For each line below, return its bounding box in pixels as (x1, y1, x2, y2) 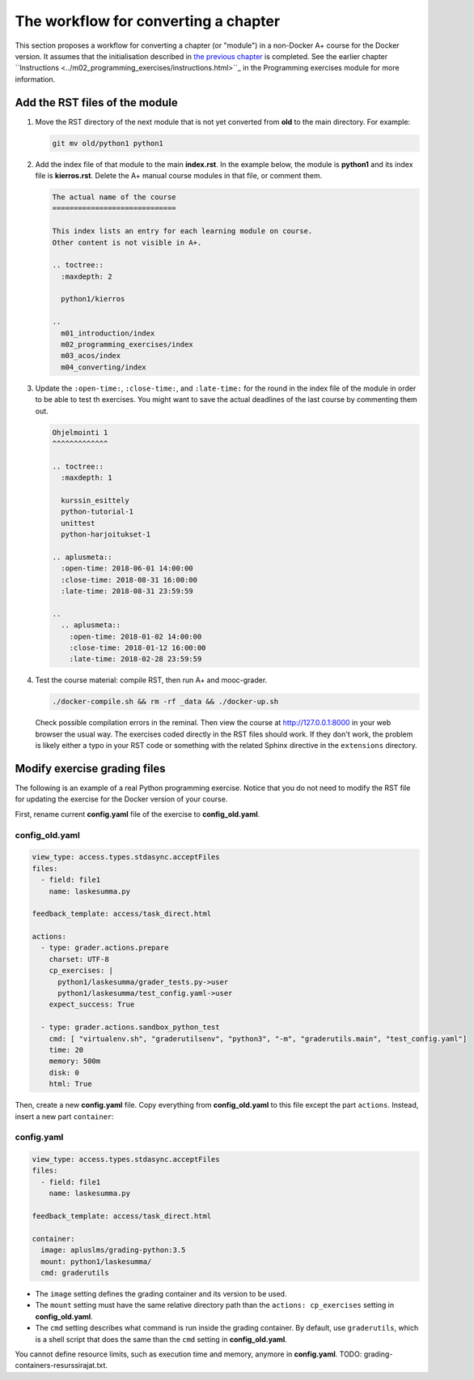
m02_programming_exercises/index (61, 340, 193, 349)
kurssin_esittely (61, 495, 129, 505)
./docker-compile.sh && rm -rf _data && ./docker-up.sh (52, 697, 279, 707)
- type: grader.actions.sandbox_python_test (40, 1023, 220, 1032)
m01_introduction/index (61, 328, 155, 338)
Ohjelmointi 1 (52, 428, 108, 437)
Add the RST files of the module (15, 96, 178, 109)
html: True (49, 1079, 92, 1089)
